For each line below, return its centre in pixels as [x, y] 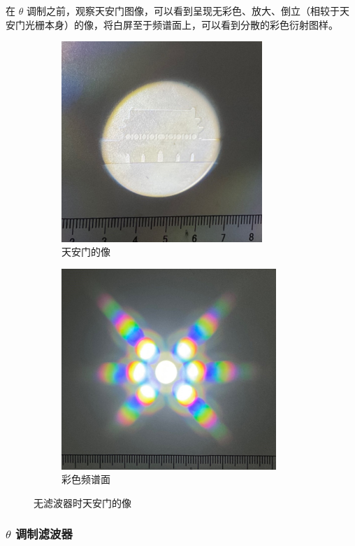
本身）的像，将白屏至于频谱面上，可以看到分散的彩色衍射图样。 [191, 24]
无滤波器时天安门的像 [82, 502]
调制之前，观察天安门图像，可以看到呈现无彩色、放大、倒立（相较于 [183, 10]
